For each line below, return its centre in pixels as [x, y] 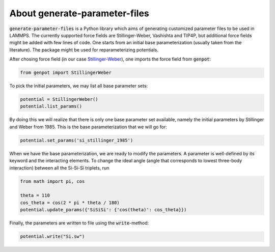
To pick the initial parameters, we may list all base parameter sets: [79, 86]
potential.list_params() [51, 106]
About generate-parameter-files [79, 13]
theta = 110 [35, 195]
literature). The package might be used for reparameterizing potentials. [84, 50]
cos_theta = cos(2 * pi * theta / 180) [70, 203]
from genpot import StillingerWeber [66, 73]
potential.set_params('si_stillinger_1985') [77, 140]
